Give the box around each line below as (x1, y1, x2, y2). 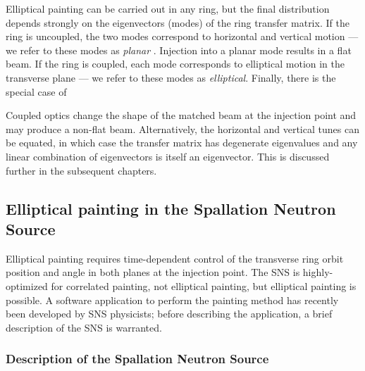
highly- (302, 265, 333, 279)
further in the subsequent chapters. (6, 163, 157, 177)
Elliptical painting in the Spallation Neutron (6, 197, 336, 219)
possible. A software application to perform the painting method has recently (6, 292, 339, 307)
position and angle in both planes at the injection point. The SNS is (6, 265, 300, 279)
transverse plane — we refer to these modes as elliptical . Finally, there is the (6, 70, 336, 84)
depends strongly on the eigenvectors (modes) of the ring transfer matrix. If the (6, 15, 349, 30)
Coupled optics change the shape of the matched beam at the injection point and (6, 108, 357, 122)
